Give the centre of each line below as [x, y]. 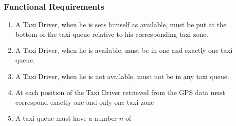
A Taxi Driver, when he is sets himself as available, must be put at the [121, 24]
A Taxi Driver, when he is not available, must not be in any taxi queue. [122, 76]
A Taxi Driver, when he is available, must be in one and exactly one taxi [124, 50]
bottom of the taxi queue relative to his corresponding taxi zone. [112, 34]
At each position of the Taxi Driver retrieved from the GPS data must [120, 92]
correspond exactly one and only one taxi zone [85, 102]
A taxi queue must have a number [66, 118]
